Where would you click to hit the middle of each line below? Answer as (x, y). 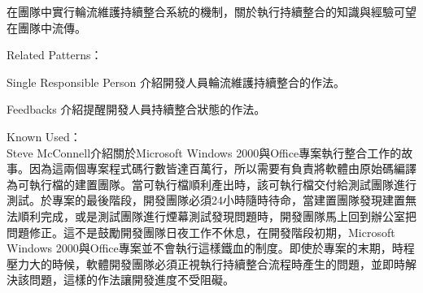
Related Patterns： (55, 55)
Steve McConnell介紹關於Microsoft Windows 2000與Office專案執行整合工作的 (204, 152)
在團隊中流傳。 (46, 27)
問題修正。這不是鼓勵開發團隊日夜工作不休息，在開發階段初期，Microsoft (201, 232)
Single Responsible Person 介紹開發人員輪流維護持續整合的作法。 (176, 82)
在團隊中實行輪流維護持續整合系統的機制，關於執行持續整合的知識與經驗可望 (211, 11)
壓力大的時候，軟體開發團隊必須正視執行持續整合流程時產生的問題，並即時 (206, 263)
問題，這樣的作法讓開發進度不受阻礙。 (131, 280)
